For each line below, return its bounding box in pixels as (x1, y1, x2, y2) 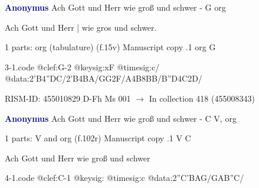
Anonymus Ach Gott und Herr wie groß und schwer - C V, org (5, 112, 237, 124)
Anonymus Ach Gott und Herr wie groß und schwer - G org (5, 1, 226, 13)
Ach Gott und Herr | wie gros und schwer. (5, 21, 157, 33)
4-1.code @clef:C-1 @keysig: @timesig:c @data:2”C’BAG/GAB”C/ (5, 171, 244, 184)
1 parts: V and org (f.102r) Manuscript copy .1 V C (5, 132, 191, 144)
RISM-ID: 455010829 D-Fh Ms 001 (5, 92, 131, 104)
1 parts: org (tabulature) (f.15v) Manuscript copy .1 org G (5, 41, 216, 53)
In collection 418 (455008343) (149, 92, 255, 104)
